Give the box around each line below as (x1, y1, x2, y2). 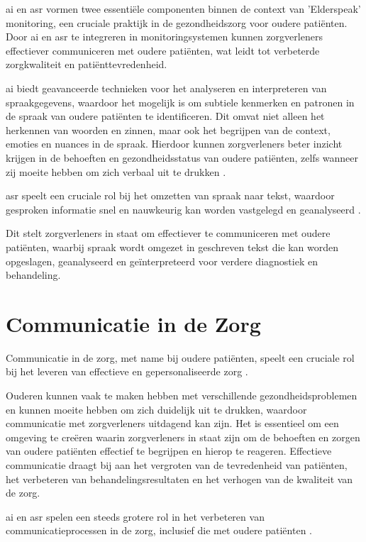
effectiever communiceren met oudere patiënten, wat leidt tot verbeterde (6, 43, 320, 57)
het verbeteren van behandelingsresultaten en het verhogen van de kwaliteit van (6, 471, 353, 486)
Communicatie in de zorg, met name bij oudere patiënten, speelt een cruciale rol (6, 350, 355, 365)
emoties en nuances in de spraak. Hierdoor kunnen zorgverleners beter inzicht (6, 136, 343, 151)
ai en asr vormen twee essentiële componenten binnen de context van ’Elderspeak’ (6, 1, 361, 16)
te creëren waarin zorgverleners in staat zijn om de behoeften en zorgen (50, 429, 360, 444)
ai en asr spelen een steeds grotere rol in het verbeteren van (6, 509, 265, 524)
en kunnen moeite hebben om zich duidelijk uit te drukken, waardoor (6, 402, 307, 416)
